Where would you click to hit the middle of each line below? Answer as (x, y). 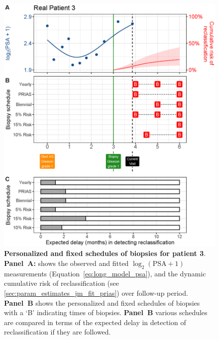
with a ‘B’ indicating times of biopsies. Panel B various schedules (106, 312)
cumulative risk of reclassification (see (61, 283)
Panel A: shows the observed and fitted (66, 263)
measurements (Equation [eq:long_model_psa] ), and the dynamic (105, 273)
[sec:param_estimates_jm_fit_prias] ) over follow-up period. (96, 293)
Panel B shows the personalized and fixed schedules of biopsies (102, 302)
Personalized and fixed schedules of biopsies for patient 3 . (105, 253)
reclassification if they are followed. (57, 332)
